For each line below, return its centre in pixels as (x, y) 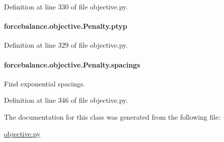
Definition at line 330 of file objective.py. (66, 6)
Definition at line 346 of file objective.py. (66, 100)
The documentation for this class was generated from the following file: (112, 116)
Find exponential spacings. (45, 83)
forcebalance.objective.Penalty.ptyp (66, 26)
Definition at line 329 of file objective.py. (66, 45)
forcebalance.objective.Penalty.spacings (72, 64)
